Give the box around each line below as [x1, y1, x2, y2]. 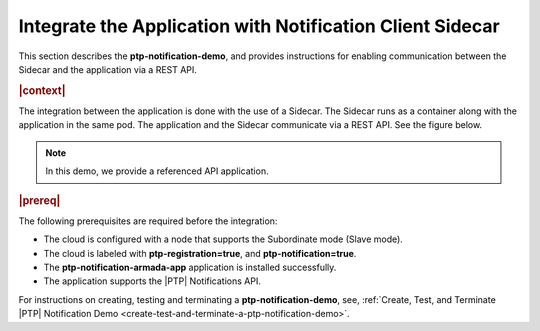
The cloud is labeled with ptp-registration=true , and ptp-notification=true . [43, 247, 357, 259]
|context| [18, 83, 66, 97]
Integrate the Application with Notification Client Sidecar [18, 15, 500, 37]
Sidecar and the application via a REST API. [18, 63, 197, 75]
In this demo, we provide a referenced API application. [45, 165, 269, 177]
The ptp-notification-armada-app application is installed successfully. [43, 261, 337, 273]
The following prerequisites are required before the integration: [18, 215, 278, 227]
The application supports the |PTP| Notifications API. [43, 275, 262, 287]
